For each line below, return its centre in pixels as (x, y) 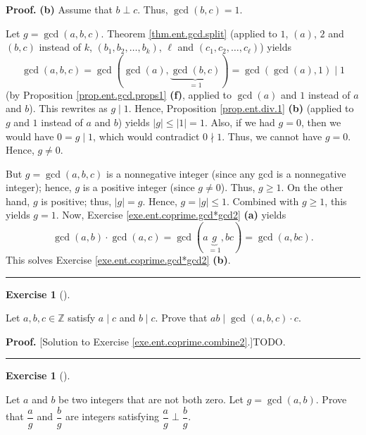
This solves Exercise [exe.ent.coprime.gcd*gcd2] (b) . (118, 259)
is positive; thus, (76, 201)
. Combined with (263, 201)
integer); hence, (39, 187)
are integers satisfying (112, 416)
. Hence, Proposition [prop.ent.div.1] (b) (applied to (241, 108)
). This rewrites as (68, 108)
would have (30, 136)
